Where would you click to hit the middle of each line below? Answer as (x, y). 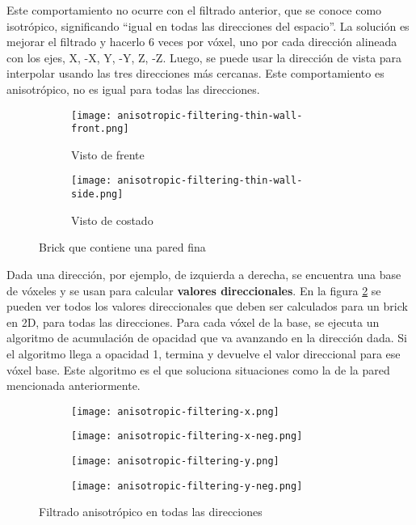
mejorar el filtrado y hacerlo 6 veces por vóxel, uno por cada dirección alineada (202, 42)
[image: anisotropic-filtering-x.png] (175, 411)
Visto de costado (112, 220)
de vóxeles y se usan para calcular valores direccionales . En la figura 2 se (194, 290)
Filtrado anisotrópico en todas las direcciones (151, 512)
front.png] (100, 129)
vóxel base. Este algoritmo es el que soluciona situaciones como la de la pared (198, 369)
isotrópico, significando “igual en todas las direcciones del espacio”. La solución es (208, 25)
